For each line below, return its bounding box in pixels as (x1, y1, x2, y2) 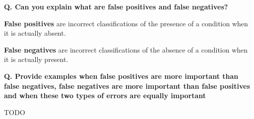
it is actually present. (4, 54, 68, 64)
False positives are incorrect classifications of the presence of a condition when (4, 18, 248, 28)
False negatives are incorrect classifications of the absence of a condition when (4, 44, 248, 55)
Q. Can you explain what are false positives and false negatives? (4, 1, 228, 11)
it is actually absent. (4, 28, 66, 38)
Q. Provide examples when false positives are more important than (4, 70, 239, 81)
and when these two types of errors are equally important (4, 90, 206, 101)
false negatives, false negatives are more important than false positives (4, 80, 250, 91)
